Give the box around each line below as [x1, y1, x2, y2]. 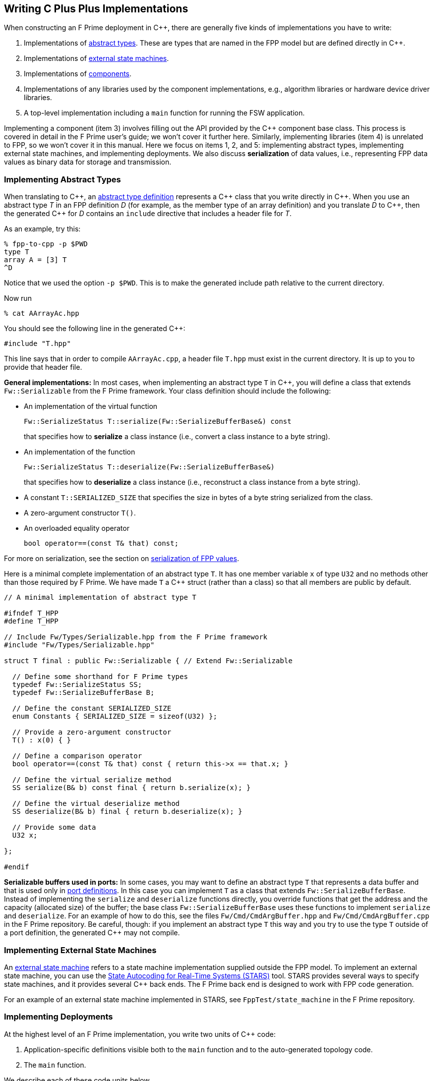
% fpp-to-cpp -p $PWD [4, 240, 88, 248]
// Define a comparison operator [12, 752, 142, 760]
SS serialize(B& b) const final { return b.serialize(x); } [12, 784, 251, 792]
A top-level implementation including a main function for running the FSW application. [24, 109, 305, 117]
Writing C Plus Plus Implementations [4, 2, 188, 15]
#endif [4, 863, 29, 871]
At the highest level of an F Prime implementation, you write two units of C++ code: [4, 1029, 276, 1038]
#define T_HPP [4, 617, 59, 626]
